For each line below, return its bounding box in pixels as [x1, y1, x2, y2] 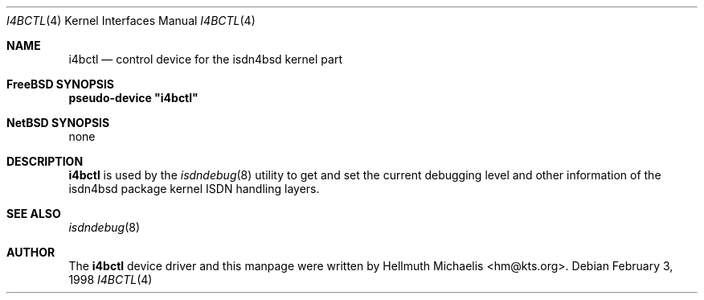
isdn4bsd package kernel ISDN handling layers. [68, 182, 320, 195]
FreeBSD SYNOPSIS [6, 77, 115, 91]
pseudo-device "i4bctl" [68, 91, 199, 105]
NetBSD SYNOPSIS [6, 116, 110, 129]
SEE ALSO [6, 207, 61, 220]
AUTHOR [6, 245, 55, 259]
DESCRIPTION [6, 154, 84, 168]
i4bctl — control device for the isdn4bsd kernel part [68, 52, 342, 66]
